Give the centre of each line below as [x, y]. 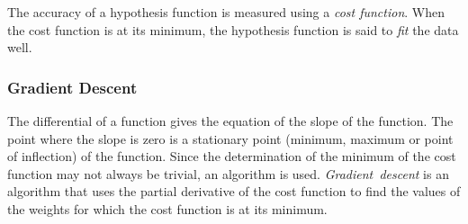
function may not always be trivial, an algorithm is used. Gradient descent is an [228, 173]
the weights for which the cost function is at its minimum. [167, 208]
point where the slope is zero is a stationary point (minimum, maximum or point [230, 138]
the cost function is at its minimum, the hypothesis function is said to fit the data [233, 29]
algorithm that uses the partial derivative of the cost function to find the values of [234, 191]
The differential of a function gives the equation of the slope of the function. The [230, 121]
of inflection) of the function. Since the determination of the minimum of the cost [232, 156]
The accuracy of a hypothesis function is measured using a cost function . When [226, 12]
